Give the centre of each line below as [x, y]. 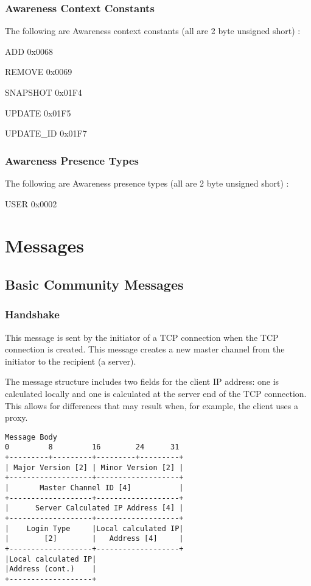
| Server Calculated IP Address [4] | [94, 508]
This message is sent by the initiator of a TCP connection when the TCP [142, 337]
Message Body [31, 437]
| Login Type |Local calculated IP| [94, 528]
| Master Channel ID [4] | [94, 488]
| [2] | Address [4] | [94, 539]
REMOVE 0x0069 [39, 72]
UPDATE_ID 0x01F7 [46, 133]
